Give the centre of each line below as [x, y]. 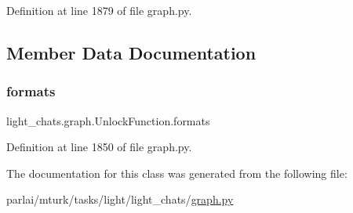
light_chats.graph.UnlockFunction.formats [108, 120]
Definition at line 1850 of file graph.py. [99, 147]
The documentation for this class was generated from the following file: [177, 173]
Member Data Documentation [131, 52]
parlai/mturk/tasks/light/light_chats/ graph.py [120, 199]
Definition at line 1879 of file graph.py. [99, 10]
